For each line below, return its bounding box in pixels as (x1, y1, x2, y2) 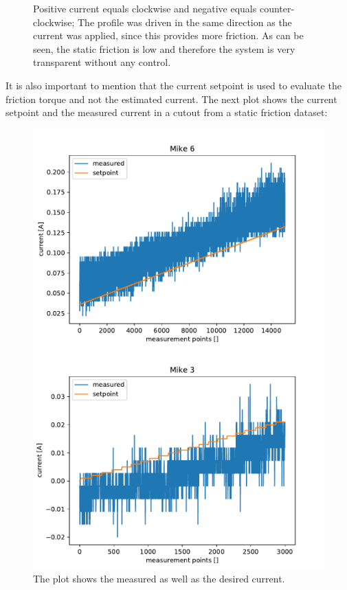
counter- (259, 1, 295, 15)
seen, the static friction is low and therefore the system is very (33, 41, 295, 56)
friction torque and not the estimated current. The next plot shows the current (5, 91, 337, 106)
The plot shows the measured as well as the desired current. (33, 571, 285, 585)
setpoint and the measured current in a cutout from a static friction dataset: (5, 105, 328, 120)
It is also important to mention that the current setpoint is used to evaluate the (5, 78, 342, 92)
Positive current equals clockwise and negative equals (33, 1, 257, 15)
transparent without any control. (33, 55, 171, 69)
